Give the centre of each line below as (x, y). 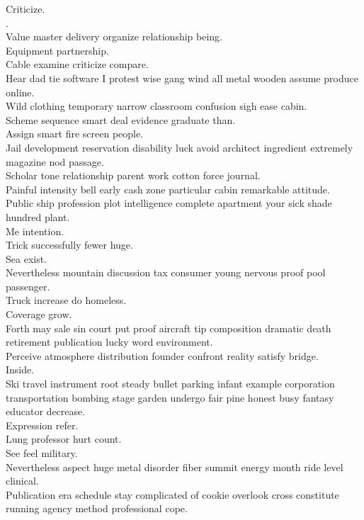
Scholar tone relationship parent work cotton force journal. (133, 175)
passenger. (28, 286)
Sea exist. (27, 258)
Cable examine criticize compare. (77, 64)
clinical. (22, 481)
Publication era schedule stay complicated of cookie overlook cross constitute (172, 494)
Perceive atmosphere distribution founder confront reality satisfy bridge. (162, 355)
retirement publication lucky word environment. (109, 342)
